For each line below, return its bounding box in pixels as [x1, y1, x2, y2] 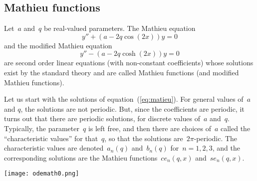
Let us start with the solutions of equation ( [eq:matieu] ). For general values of [4, 94, 244, 104]
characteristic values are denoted [4, 143, 104, 153]
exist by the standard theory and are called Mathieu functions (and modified [4, 67, 239, 77]
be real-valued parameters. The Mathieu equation [43, 23, 196, 33]
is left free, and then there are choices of [88, 123, 211, 133]
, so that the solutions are [104, 133, 183, 143]
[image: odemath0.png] [4, 170, 79, 178]
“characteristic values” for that [4, 133, 98, 143]
